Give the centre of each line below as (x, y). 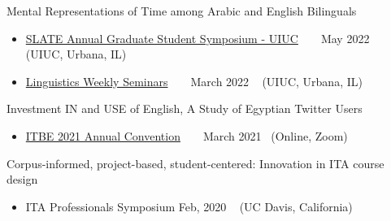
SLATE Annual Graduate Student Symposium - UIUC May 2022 (198, 38)
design (22, 179)
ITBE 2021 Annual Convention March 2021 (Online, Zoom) (187, 135)
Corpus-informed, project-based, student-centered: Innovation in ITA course (195, 163)
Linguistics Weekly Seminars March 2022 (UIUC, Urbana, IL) (194, 81)
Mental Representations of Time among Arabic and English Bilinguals (182, 11)
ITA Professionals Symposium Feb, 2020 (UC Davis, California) (189, 206)
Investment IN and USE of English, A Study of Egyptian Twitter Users (185, 108)
